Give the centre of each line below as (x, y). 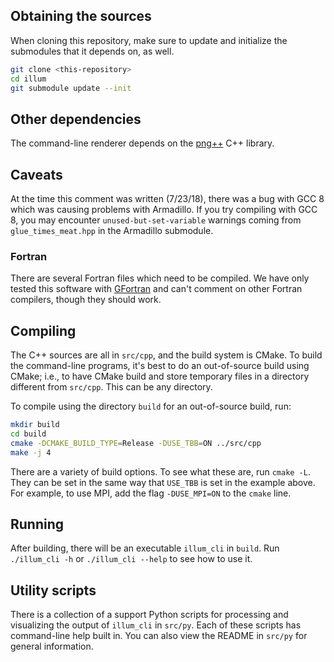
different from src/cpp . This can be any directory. (111, 387)
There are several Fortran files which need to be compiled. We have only (160, 278)
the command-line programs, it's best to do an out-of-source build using (160, 366)
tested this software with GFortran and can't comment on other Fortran (156, 289)
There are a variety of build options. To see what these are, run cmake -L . (160, 471)
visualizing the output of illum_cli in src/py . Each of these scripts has (156, 625)
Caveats (36, 174)
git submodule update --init (71, 88)
